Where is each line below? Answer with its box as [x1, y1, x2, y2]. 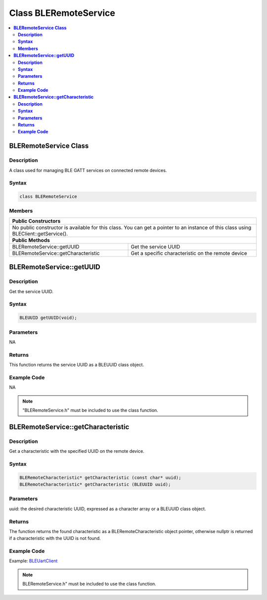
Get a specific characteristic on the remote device [131, 249, 247, 256]
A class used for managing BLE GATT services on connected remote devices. [9, 167, 167, 173]
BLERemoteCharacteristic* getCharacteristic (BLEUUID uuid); [19, 481, 171, 487]
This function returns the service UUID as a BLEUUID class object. [9, 362, 144, 368]
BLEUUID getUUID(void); [19, 315, 78, 321]
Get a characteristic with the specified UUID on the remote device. [9, 448, 144, 454]
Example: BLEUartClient [9, 558, 58, 564]
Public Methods [12, 237, 50, 243]
